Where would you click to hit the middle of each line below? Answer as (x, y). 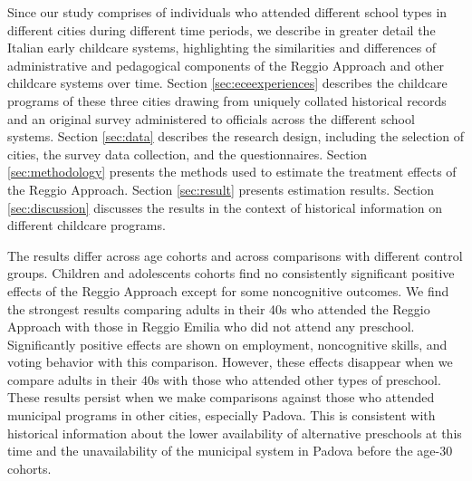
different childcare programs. (87, 225)
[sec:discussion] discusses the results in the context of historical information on (225, 207)
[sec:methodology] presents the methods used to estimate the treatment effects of (232, 172)
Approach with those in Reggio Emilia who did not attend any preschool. (211, 327)
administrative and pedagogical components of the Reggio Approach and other (226, 65)
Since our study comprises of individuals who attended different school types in (227, 12)
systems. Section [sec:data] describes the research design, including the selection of (236, 136)
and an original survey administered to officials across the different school (211, 118)
